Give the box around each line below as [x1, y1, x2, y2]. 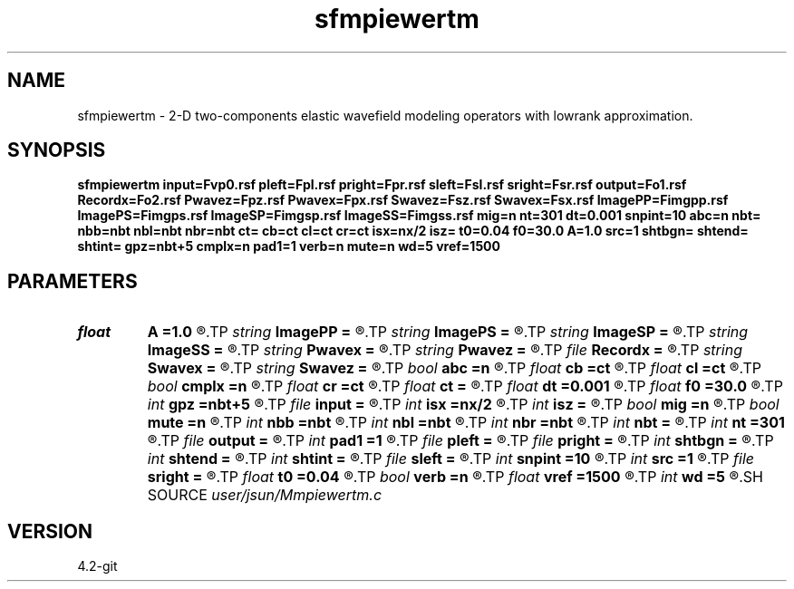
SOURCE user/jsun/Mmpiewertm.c [147, 486, 382, 505]
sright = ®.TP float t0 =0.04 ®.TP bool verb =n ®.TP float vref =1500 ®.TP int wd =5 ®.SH [147, 468, 763, 487]
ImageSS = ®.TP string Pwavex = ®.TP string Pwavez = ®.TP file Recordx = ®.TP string [147, 341, 742, 360]
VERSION [7, 519, 93, 543]
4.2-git [77, 558, 118, 575]
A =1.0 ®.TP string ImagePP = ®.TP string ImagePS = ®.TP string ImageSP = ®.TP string [147, 323, 749, 342]
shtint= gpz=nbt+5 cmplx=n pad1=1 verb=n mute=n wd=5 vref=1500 [77, 238, 500, 255]
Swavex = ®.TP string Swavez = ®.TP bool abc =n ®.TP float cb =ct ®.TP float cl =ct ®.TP [147, 359, 762, 378]
